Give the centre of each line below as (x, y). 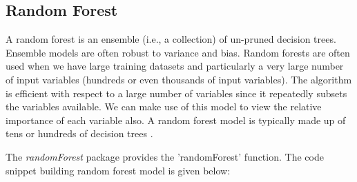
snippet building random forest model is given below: (118, 170)
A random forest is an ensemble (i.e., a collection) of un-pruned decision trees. (171, 39)
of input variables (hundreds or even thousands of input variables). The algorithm (179, 79)
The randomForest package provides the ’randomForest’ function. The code (165, 156)
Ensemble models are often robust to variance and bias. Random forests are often (178, 52)
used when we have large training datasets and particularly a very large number (175, 66)
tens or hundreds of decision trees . (79, 133)
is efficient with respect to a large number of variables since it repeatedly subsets (176, 93)
